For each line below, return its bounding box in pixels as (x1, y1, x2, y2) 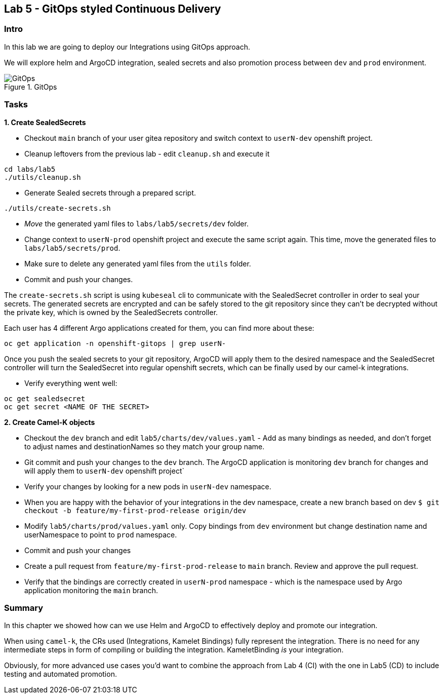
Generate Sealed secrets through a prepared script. (24, 188, 196, 197)
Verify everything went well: (24, 378, 117, 387)
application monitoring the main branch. (24, 586, 158, 595)
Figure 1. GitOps (4, 82, 57, 91)
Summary (4, 602, 44, 613)
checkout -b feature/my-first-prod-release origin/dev (24, 506, 247, 515)
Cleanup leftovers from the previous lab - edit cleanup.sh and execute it (24, 149, 270, 158)
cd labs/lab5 (4, 165, 56, 173)
